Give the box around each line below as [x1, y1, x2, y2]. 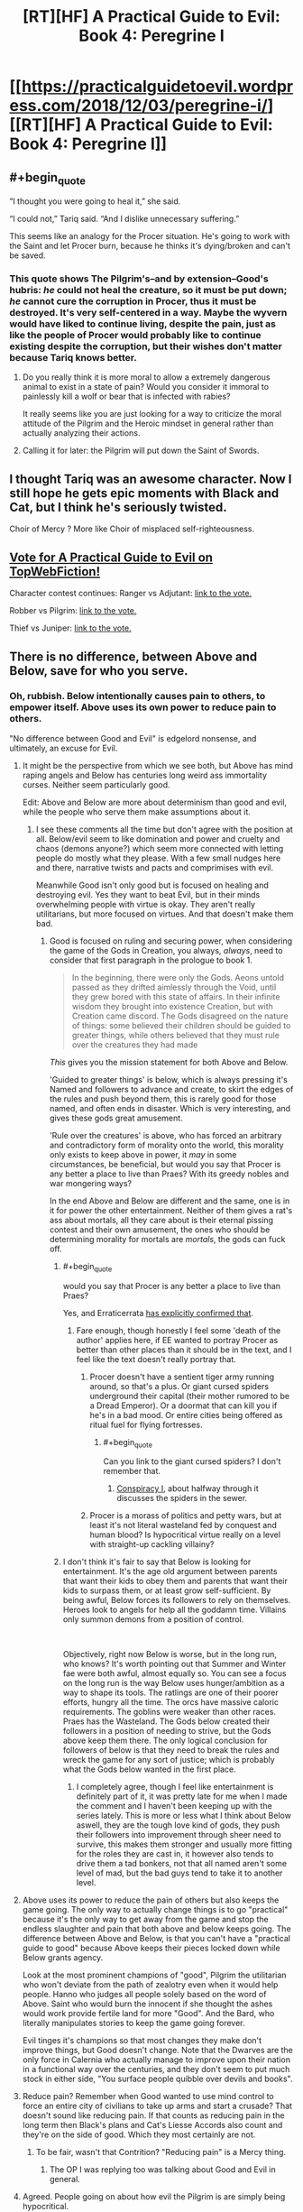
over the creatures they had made [71, 1039, 198, 1050]
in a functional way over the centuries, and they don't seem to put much [22, 2064, 290, 2075]
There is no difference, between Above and [9, 649, 258, 664]
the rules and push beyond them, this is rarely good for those [49, 1093, 277, 1104]
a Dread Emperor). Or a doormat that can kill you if [89, 1400, 278, 1411]
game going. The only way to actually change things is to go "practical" [22, 1904, 289, 1915]
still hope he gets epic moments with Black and [9, 485, 280, 501]
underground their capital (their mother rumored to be [89, 1390, 290, 1401]
